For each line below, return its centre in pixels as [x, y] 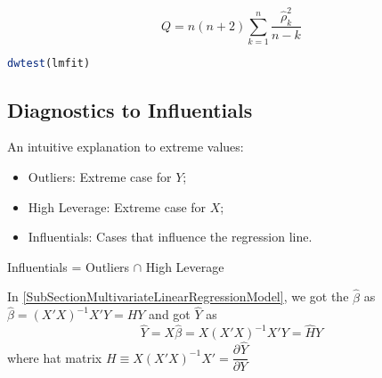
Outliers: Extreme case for [100, 176]
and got [170, 314]
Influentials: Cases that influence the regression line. [170, 237]
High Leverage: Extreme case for [117, 206]
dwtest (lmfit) [49, 64]
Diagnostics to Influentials [130, 109]
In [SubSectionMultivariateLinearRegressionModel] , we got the [178, 296]
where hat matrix [55, 357]
